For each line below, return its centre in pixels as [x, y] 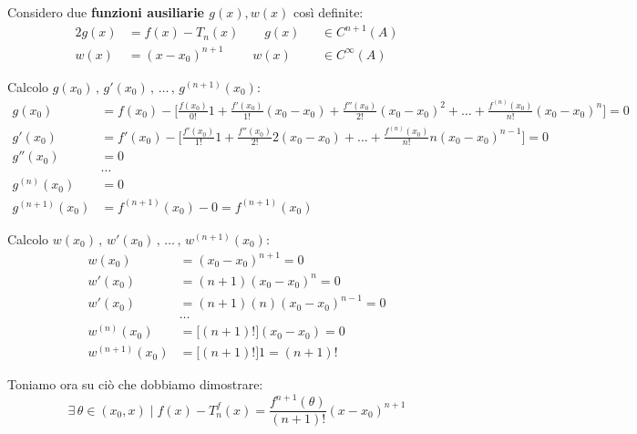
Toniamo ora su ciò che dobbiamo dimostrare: [135, 384]
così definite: [328, 12]
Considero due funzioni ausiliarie [106, 12]
